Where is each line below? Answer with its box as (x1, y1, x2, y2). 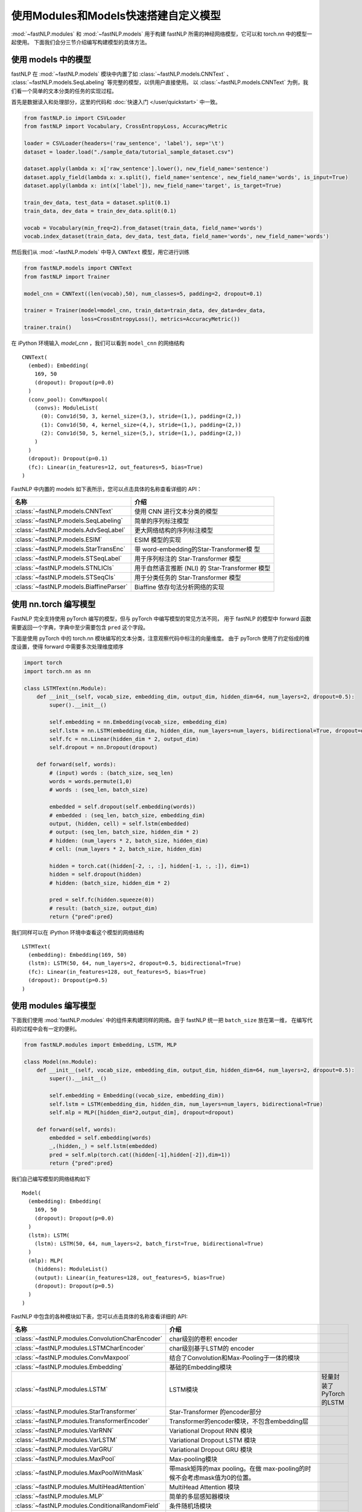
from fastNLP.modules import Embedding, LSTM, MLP (24, 1041, 177, 1048)
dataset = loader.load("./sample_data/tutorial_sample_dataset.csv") (24, 148, 234, 155)
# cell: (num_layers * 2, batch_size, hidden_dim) (49, 846, 202, 853)
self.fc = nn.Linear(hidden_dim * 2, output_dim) (49, 735, 199, 742)
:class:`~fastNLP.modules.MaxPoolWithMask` (14, 1468, 144, 1477)
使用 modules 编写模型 (11, 1001, 97, 1011)
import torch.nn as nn (24, 668, 91, 674)
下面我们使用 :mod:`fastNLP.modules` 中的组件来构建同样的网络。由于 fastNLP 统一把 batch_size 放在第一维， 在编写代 (11, 1017, 313, 1024)
